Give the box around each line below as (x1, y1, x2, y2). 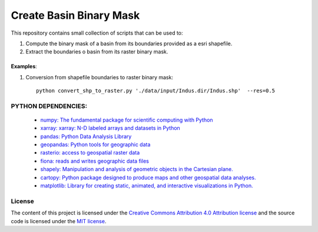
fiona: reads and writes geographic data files (40, 157, 150, 164)
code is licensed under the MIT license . (11, 217, 107, 224)
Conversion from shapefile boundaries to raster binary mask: (25, 73, 174, 80)
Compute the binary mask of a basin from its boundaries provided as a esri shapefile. (25, 40, 233, 47)
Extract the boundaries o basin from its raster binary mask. (25, 48, 168, 55)
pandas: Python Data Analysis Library (40, 133, 132, 140)
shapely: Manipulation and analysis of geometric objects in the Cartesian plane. (40, 166, 234, 173)
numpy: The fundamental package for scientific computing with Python (40, 116, 213, 123)
